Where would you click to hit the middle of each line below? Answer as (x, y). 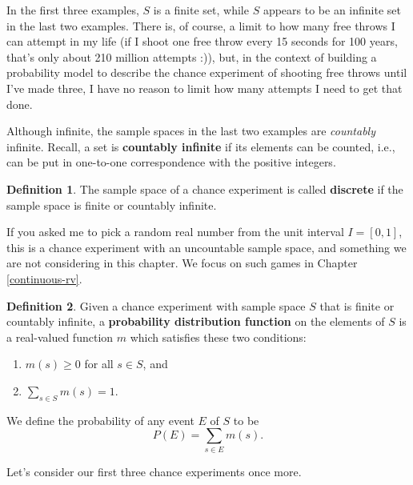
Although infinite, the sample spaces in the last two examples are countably (191, 131)
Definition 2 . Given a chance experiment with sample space (156, 305)
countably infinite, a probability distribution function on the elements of (196, 321)
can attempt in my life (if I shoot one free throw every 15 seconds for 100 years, (202, 41)
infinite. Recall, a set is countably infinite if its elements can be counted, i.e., (201, 146)
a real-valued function (60, 337)
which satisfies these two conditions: (218, 337)
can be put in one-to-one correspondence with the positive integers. (171, 162)
